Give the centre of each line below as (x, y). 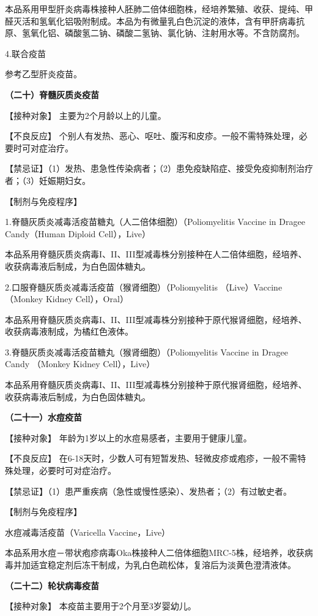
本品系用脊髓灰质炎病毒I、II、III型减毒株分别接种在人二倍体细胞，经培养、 (156, 254)
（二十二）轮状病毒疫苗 (52, 585)
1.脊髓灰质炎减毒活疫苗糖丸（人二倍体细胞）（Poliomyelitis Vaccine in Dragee (155, 222)
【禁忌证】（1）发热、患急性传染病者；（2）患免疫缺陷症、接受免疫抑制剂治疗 (159, 168)
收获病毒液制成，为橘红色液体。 (69, 331)
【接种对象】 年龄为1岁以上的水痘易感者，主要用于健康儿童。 (128, 437)
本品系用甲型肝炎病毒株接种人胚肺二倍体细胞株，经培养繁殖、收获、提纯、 (155, 9)
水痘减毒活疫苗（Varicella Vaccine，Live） (88, 532)
